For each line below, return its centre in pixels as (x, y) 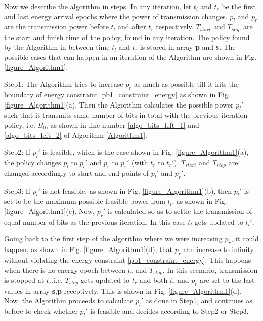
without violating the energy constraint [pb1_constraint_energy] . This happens (128, 259)
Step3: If (17, 190)
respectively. (175, 27)
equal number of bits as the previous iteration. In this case (95, 221)
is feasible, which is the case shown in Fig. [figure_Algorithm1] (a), (146, 152)
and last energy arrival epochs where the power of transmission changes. (116, 16)
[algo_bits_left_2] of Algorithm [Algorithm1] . (76, 135)
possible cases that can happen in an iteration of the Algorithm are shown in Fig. (130, 57)
